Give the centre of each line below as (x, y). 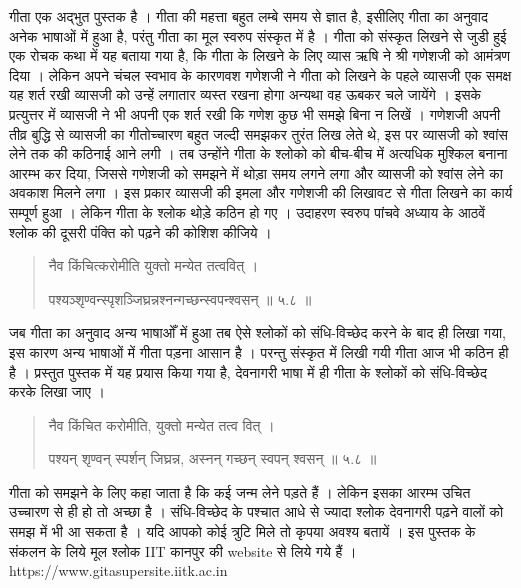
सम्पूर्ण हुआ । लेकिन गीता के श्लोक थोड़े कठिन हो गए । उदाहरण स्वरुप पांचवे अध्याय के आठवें (247, 211)
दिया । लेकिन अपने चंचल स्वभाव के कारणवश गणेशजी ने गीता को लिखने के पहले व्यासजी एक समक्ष (260, 74)
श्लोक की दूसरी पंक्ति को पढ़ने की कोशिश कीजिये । (140, 231)
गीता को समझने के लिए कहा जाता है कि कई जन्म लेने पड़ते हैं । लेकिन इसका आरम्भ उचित (240, 491)
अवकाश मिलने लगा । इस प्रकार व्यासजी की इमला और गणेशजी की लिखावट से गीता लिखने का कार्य (261, 192)
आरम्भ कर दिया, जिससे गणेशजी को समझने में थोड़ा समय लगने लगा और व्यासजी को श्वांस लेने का (256, 172)
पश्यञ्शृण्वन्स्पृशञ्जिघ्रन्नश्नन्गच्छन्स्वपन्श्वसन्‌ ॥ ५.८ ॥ (180, 298)
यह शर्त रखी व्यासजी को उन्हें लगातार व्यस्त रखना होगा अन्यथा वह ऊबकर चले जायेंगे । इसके (245, 94)
